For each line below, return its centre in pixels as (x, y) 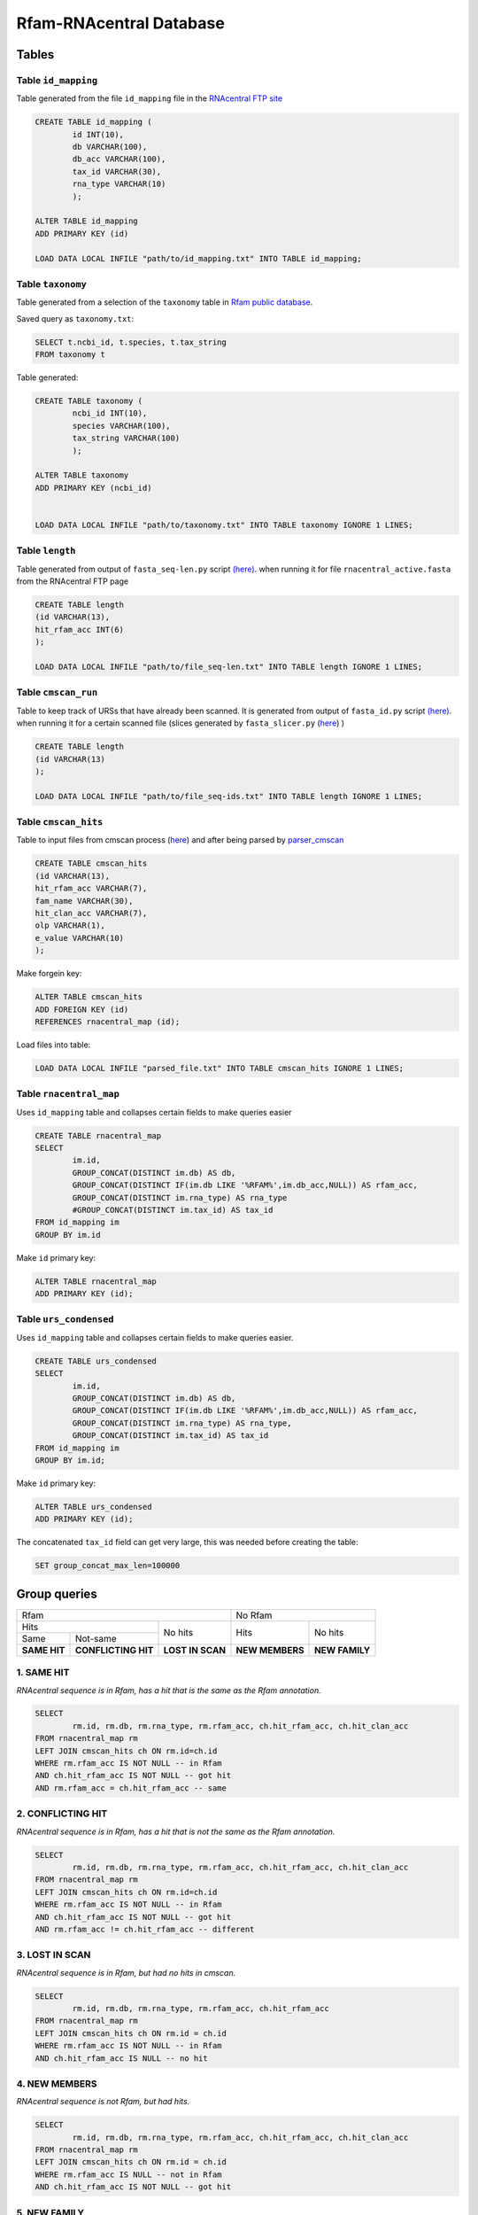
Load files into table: (54, 1045)
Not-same (96, 1638)
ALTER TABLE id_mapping (87, 221)
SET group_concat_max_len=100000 (108, 1566)
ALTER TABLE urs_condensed (93, 1507)
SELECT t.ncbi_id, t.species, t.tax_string (131, 342)
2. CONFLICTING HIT (62, 1814)
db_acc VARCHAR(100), (119, 159)
